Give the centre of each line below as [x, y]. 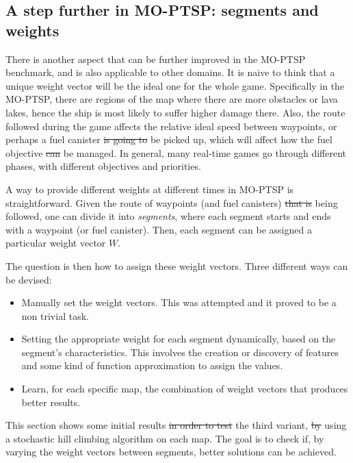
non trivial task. [55, 315]
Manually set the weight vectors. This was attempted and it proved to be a [179, 302]
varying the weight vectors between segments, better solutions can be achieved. [171, 452]
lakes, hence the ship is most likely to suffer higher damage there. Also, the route [175, 112]
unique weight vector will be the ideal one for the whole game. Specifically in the [175, 85]
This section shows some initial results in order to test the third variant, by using [176, 425]
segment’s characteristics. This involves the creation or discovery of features [180, 352]
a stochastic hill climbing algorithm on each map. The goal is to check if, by [165, 438]
